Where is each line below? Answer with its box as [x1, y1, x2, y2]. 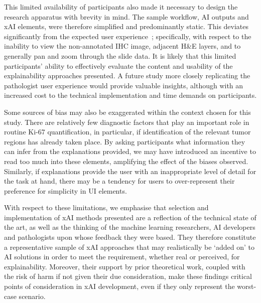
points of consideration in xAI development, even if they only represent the [4, 281, 235, 291]
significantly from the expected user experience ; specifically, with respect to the [4, 31, 251, 41]
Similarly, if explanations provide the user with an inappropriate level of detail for [4, 166, 256, 176]
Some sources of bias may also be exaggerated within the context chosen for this [4, 106, 251, 117]
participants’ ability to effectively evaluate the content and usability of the [4, 60, 233, 71]
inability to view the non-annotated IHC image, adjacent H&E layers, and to [4, 41, 241, 51]
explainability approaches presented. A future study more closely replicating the [4, 70, 250, 81]
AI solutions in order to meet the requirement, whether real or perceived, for [4, 251, 240, 262]
